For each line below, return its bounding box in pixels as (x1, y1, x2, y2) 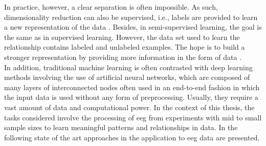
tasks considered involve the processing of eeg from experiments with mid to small (4, 112, 262, 122)
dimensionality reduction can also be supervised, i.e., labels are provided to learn (4, 11, 258, 22)
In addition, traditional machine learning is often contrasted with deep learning (4, 61, 253, 72)
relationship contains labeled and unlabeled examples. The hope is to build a (4, 41, 245, 52)
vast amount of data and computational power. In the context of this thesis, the (4, 101, 255, 112)
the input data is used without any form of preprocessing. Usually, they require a (4, 92, 258, 102)
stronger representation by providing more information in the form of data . (4, 51, 242, 62)
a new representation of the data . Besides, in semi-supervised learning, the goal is (4, 22, 262, 32)
